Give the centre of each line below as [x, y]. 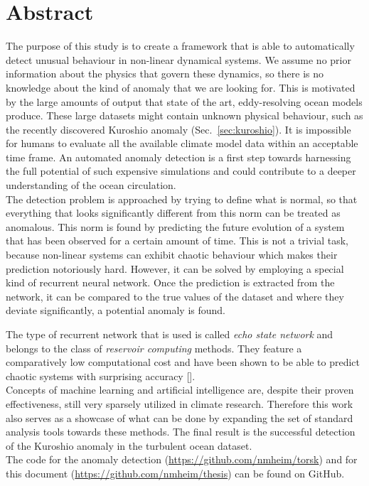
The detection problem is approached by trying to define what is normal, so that [182, 199]
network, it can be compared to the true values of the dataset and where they [175, 296]
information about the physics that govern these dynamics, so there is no [165, 74]
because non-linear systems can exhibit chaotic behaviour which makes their [172, 255]
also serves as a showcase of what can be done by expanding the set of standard [180, 417]
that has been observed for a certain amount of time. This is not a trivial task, [177, 241]
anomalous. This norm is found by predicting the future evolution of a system [175, 226]
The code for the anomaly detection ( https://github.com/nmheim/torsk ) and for [182, 459]
